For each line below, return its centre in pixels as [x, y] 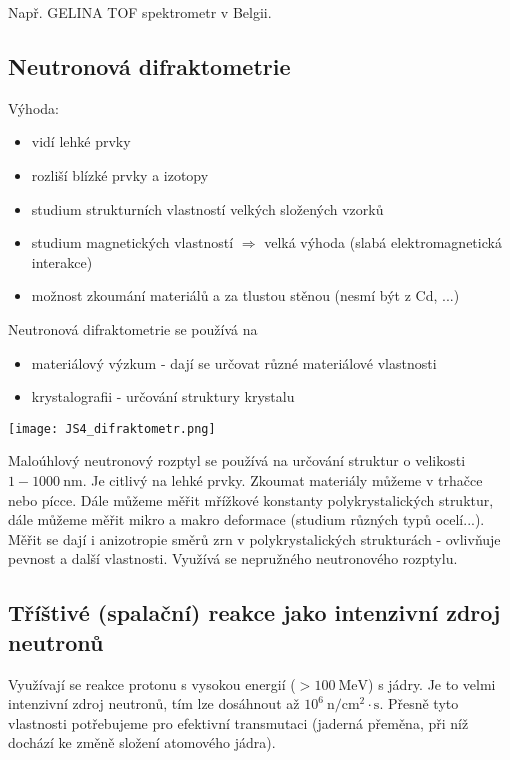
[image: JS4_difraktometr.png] [112, 428]
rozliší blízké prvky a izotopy [120, 174]
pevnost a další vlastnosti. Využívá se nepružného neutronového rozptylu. [233, 558]
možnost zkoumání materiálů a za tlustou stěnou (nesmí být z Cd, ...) [245, 295]
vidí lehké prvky [81, 141]
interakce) [62, 261]
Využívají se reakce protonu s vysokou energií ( [152, 683]
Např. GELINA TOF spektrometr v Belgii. [140, 12]
